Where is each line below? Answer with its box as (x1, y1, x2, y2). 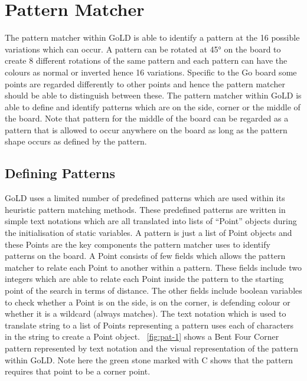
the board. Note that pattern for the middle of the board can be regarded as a (5, 112, 289, 124)
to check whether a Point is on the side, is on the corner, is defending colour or (5, 295, 290, 308)
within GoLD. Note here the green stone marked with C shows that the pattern (5, 353, 293, 366)
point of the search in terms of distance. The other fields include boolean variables (5, 284, 302, 297)
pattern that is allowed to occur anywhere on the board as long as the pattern (5, 123, 288, 136)
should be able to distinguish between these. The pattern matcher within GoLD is (5, 89, 302, 101)
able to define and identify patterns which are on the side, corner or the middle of (5, 100, 301, 113)
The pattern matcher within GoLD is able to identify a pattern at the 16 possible (5, 31, 300, 44)
